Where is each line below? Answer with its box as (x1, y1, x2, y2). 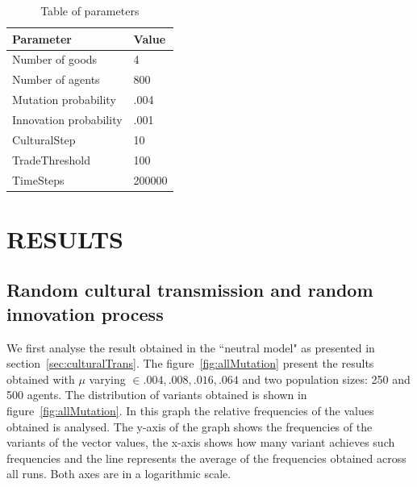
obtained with (6, 370, 75, 387)
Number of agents (12, 71, 100, 88)
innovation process (6, 301, 164, 326)
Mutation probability (12, 91, 116, 108)
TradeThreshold (12, 151, 91, 168)
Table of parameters (40, 2, 140, 19)
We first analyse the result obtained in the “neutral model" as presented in (6, 339, 375, 356)
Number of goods (12, 51, 98, 68)
